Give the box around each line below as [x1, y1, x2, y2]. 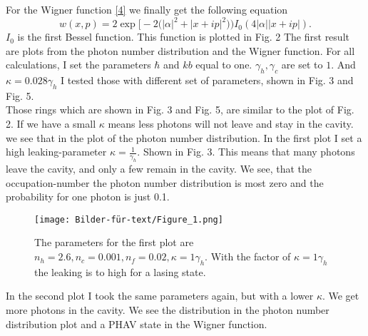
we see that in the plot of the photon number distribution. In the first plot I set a [6, 130, 362, 145]
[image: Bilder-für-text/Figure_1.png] [34, 214, 223, 225]
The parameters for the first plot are [34, 235, 194, 250]
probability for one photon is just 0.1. [6, 189, 170, 204]
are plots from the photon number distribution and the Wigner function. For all [6, 43, 355, 58]
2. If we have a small [6, 116, 96, 131]
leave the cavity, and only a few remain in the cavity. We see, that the [6, 161, 312, 176]
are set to [281, 57, 323, 72]
